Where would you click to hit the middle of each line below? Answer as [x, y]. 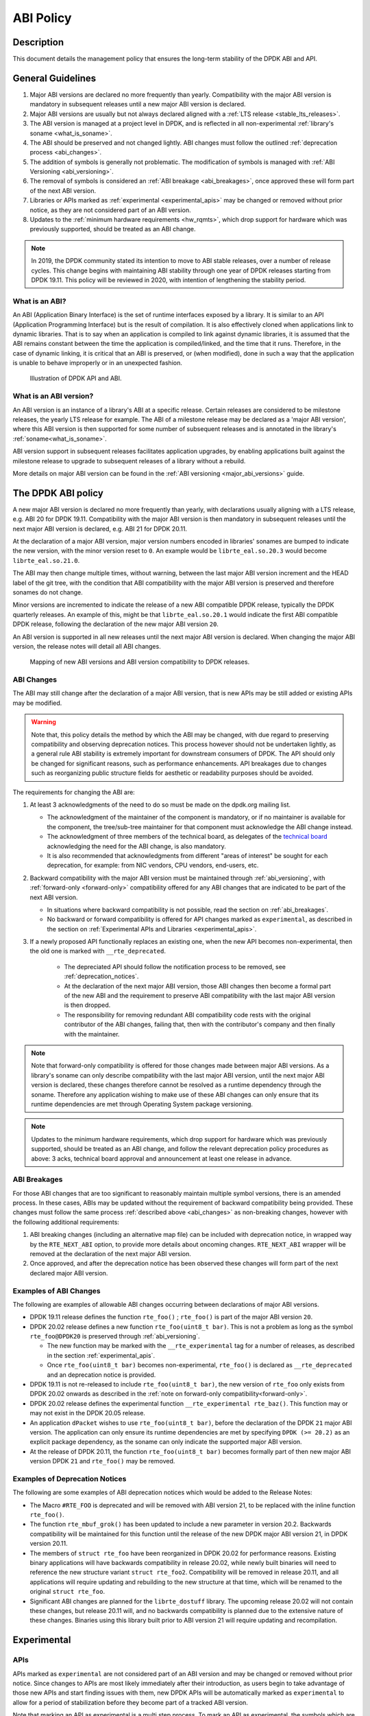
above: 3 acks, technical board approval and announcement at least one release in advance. [161, 1158]
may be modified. [37, 703]
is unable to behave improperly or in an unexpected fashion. [98, 363]
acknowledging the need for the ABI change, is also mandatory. [136, 846]
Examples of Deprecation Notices [70, 1479]
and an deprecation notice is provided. [101, 1375]
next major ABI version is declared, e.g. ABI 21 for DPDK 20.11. [100, 529]
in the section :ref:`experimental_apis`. [101, 1355]
